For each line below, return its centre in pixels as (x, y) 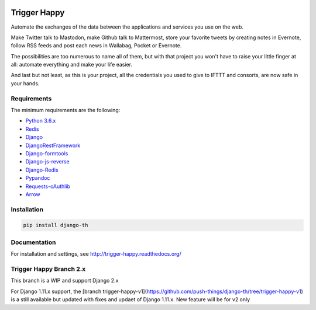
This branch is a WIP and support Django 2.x (65, 281)
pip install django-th (56, 225)
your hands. (25, 83)
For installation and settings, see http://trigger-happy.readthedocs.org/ (96, 254)
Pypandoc (38, 178)
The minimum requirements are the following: (66, 110)
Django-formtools (47, 153)
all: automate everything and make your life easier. (72, 65)
